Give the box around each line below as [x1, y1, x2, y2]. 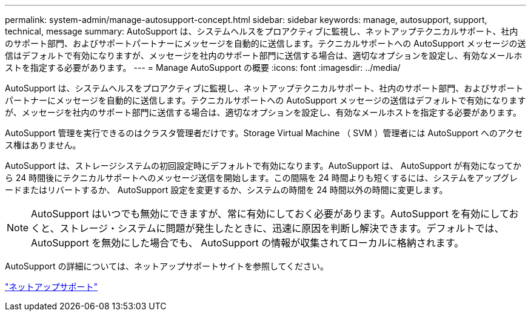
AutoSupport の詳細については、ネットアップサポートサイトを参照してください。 [5, 261, 329, 271]
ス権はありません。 [5, 140, 81, 150]
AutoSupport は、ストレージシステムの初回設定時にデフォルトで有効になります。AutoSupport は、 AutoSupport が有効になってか [5, 160, 521, 171]
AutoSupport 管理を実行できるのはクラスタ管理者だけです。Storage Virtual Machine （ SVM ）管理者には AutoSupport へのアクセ [5, 128, 523, 138]
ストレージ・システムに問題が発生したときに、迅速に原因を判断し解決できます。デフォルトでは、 [59, 222, 504, 234]
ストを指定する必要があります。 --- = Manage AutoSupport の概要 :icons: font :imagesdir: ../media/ [5, 62, 401, 73]
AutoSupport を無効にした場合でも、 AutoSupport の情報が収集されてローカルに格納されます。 [31, 237, 464, 249]
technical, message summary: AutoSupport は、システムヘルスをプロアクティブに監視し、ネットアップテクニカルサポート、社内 [5, 26, 518, 36]
